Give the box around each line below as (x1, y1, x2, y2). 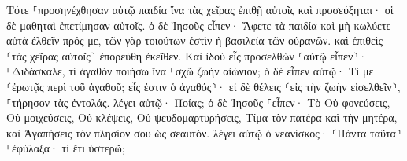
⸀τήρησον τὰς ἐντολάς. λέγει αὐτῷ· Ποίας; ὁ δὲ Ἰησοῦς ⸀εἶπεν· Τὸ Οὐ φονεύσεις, (6, 93, 390, 110)
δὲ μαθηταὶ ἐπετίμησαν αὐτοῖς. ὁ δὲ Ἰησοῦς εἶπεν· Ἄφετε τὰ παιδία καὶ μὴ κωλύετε (6, 16, 391, 33)
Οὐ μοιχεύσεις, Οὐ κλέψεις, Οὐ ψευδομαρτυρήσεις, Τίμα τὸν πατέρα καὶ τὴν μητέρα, (6, 109, 398, 126)
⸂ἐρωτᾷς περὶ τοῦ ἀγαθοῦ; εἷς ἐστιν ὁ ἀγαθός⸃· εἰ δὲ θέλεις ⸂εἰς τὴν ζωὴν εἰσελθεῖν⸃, (6, 78, 401, 94)
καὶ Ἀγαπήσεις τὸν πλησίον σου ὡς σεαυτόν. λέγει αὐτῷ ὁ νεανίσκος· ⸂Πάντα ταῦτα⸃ (6, 124, 401, 141)
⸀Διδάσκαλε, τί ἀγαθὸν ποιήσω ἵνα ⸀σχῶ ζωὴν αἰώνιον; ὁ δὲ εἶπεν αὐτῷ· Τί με (6, 63, 374, 79)
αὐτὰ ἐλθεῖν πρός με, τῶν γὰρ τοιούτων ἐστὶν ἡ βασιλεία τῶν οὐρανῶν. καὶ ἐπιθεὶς (6, 32, 383, 49)
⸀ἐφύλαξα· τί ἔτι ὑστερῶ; (6, 140, 125, 156)
